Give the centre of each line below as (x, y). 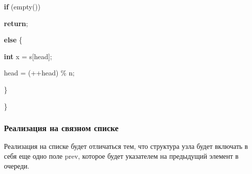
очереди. (17, 165)
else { (13, 40)
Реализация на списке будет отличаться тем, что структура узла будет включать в (126, 146)
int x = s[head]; (28, 56)
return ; (16, 23)
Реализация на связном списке (61, 128)
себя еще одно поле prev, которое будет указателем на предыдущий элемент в (121, 156)
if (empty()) (22, 6)
